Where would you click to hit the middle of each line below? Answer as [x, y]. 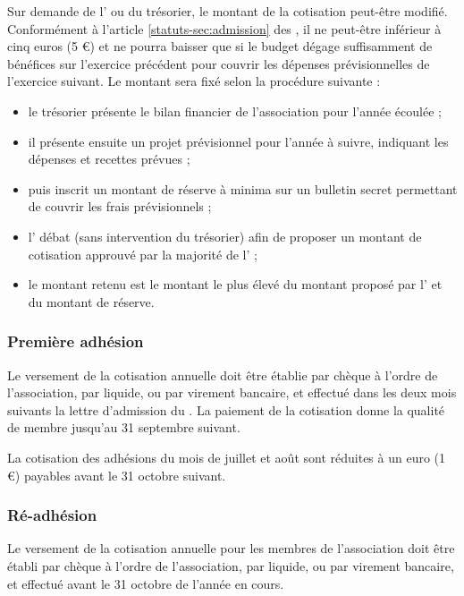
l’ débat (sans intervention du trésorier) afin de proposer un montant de [225, 236]
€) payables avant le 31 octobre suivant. [117, 475]
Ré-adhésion [52, 515]
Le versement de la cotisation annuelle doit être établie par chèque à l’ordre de [223, 375]
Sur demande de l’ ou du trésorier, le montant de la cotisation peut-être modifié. [228, 11]
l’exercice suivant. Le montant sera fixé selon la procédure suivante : [194, 81]
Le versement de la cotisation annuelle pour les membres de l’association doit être [231, 548]
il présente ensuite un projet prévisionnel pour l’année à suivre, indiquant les [238, 141]
